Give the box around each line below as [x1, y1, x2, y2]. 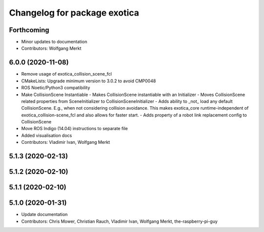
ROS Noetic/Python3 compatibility [21, 85, 90, 91]
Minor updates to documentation [21, 39, 88, 45]
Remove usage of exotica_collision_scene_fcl [21, 71, 112, 77]
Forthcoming [9, 26, 49, 34]
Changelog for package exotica [9, 7, 139, 18]
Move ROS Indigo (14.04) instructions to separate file [21, 126, 128, 132]
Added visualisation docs [21, 132, 72, 138]
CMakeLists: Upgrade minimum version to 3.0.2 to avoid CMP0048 [21, 78, 156, 84]
